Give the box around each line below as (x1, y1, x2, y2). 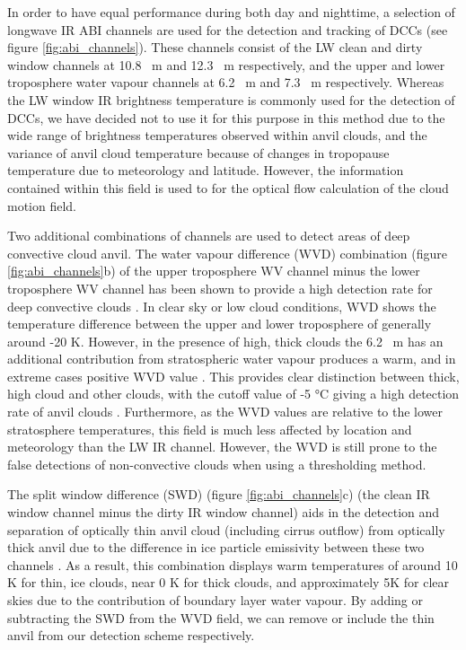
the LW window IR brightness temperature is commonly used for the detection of (7, 90, 455, 109)
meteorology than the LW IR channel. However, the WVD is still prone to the (7, 437, 437, 456)
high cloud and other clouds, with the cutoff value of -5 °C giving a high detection (7, 384, 460, 403)
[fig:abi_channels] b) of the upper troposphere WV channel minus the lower (7, 261, 420, 280)
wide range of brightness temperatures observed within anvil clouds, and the (7, 126, 427, 145)
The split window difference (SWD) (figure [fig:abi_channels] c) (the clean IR (7, 485, 430, 504)
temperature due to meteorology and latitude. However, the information (7, 161, 404, 180)
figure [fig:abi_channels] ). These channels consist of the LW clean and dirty (7, 38, 423, 57)
